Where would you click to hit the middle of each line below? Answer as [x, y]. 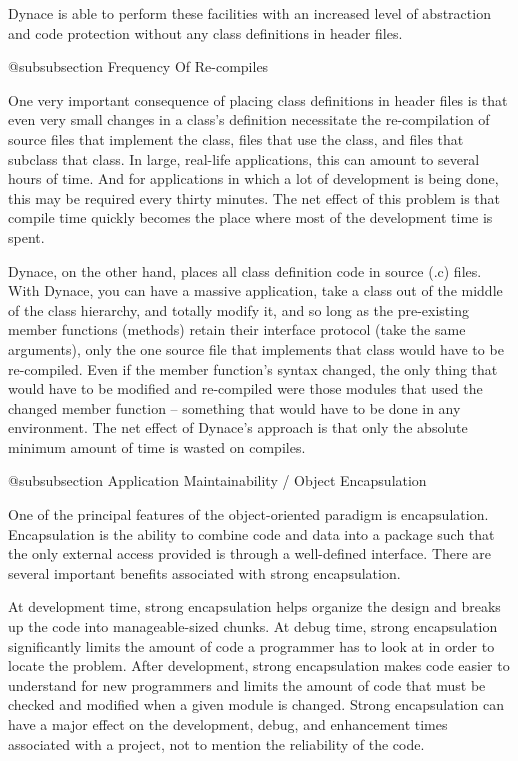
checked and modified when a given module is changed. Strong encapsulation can [256, 704]
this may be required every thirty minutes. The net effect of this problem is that [254, 197]
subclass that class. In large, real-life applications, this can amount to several [244, 158]
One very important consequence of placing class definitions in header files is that [258, 99]
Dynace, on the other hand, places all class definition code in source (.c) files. [245, 270]
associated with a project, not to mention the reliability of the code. [216, 743]
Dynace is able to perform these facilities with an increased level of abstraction [249, 13]
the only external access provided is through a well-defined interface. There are [250, 553]
